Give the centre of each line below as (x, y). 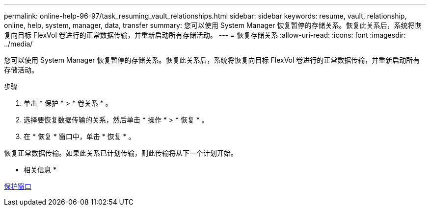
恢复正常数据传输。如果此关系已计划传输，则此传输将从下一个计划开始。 (121, 153)
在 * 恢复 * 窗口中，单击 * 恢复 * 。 (80, 136)
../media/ (18, 44)
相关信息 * (40, 170)
